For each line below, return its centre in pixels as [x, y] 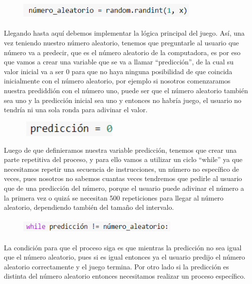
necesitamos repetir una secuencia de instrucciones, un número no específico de [122, 169]
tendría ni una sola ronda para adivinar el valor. [76, 110]
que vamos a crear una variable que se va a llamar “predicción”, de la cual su [119, 62]
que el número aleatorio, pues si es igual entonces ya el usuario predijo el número [125, 257]
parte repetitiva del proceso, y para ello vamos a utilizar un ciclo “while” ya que [123, 159]
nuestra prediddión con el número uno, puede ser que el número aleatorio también [126, 90]
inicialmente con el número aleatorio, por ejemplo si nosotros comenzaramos [117, 81]
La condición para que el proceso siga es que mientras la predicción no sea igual [123, 247]
